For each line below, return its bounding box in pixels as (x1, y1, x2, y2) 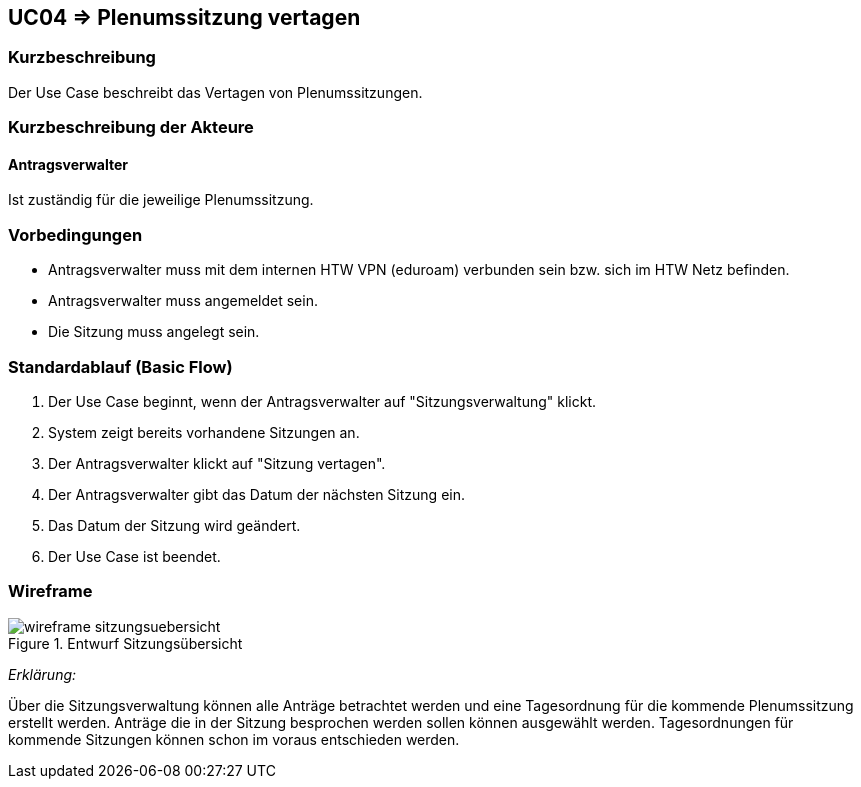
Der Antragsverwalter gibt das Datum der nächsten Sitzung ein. (48, 485, 465, 503)
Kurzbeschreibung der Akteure (8, 117, 254, 138)
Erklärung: (8, 665, 77, 683)
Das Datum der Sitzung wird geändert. (48, 516, 301, 534)
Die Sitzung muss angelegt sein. (48, 323, 260, 341)
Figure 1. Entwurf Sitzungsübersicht (8, 634, 243, 652)
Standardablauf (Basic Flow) (8, 356, 233, 377)
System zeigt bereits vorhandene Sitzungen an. (48, 423, 360, 441)
